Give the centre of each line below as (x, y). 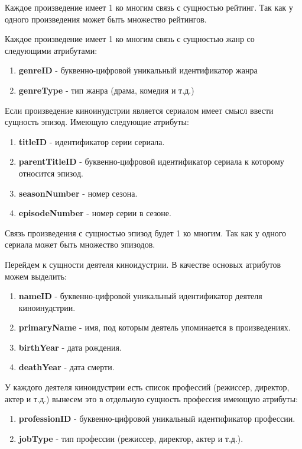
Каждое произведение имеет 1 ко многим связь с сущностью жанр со (130, 39)
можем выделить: (36, 276)
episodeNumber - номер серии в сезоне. (95, 213)
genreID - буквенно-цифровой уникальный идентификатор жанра (138, 70)
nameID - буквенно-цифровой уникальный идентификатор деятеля (140, 296)
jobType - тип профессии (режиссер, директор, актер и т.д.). (131, 438)
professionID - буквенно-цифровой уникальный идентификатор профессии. (157, 418)
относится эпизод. (51, 173)
